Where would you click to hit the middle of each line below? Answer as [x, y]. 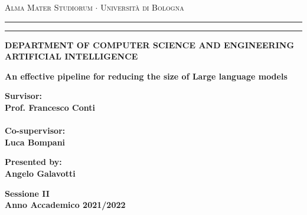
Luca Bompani [35, 142]
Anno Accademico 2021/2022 [65, 205]
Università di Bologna [142, 7]
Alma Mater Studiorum [49, 7]
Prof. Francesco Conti [50, 107]
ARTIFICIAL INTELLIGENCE [71, 56]
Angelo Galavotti [40, 173]
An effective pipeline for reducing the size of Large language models [146, 76]
